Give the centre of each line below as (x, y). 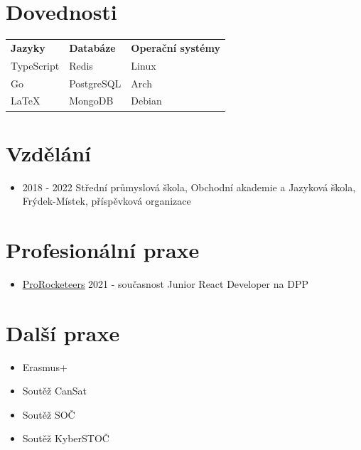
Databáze (92, 47)
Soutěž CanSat (55, 391)
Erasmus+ (45, 366)
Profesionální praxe (103, 250)
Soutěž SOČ (49, 414)
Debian (146, 101)
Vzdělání (49, 152)
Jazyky (28, 47)
